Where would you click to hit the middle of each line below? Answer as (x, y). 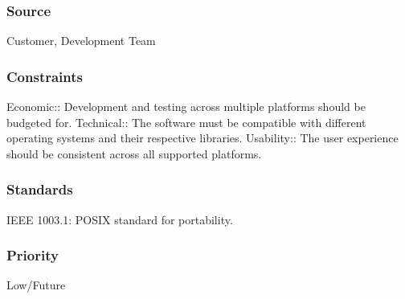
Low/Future (36, 285)
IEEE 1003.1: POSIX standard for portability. (120, 219)
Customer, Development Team (81, 41)
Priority (33, 255)
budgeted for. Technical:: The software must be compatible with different (186, 122)
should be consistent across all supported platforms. (134, 153)
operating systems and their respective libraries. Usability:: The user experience (202, 138)
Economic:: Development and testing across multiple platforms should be (186, 106)
